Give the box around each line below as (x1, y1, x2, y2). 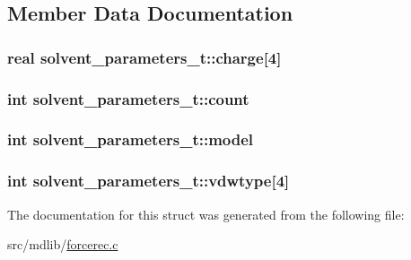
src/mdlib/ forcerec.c (7, 235, 118, 254)
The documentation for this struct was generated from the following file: (7, 204, 405, 223)
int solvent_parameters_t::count (7, 87, 249, 109)
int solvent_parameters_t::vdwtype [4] (7, 169, 290, 192)
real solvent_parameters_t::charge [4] (7, 46, 282, 68)
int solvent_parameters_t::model (7, 128, 254, 151)
